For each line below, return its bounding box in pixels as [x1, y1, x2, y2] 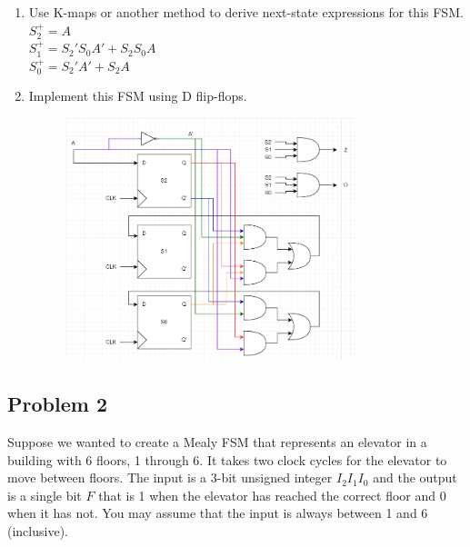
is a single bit [7, 485, 82, 504]
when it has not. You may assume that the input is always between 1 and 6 [7, 503, 428, 522]
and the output [373, 468, 457, 487]
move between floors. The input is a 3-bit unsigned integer [7, 468, 333, 487]
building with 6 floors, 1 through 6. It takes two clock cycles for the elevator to [7, 450, 447, 469]
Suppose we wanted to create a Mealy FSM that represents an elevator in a [7, 433, 427, 452]
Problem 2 [7, 390, 107, 418]
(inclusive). [7, 522, 68, 541]
